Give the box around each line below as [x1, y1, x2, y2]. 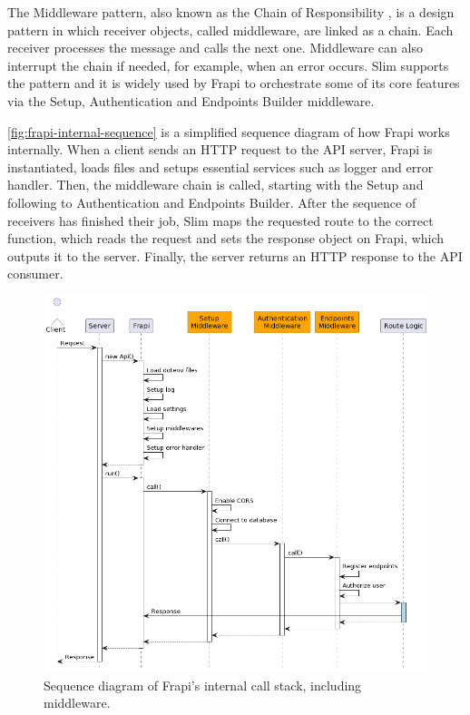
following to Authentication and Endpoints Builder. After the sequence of [7, 192, 416, 211]
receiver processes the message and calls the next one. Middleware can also [7, 38, 423, 57]
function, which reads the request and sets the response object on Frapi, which [7, 229, 445, 248]
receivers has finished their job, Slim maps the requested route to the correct [7, 211, 434, 230]
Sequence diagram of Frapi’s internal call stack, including [44, 675, 362, 694]
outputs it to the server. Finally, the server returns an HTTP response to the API [7, 246, 463, 265]
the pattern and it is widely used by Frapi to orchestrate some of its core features [7, 73, 460, 93]
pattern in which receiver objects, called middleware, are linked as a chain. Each [7, 20, 454, 39]
